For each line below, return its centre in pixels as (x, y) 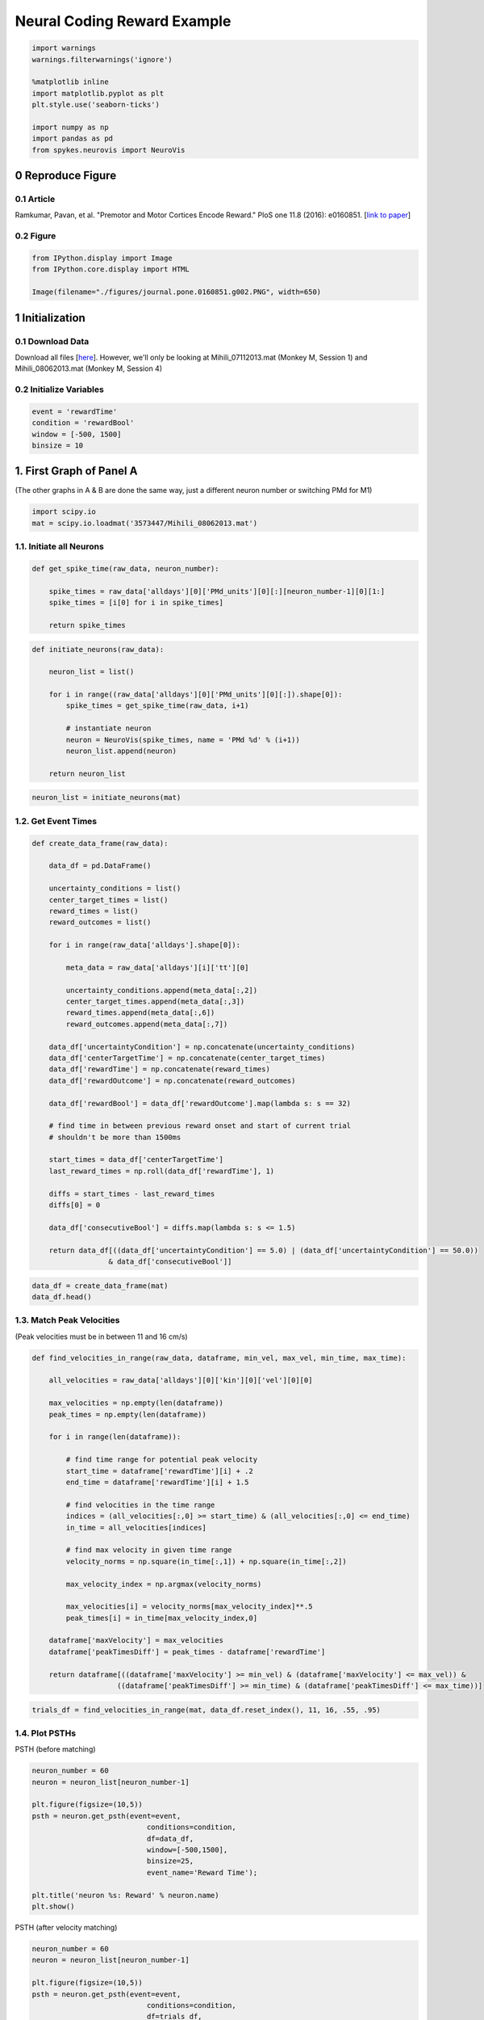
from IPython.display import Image (102, 258)
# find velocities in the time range (140, 1504)
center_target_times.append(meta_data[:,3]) (155, 1002)
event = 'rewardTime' (75, 411)
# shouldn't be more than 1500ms (115, 1137)
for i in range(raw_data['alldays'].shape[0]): (145, 945)
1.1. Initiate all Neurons (59, 547)
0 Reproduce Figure (66, 176)
